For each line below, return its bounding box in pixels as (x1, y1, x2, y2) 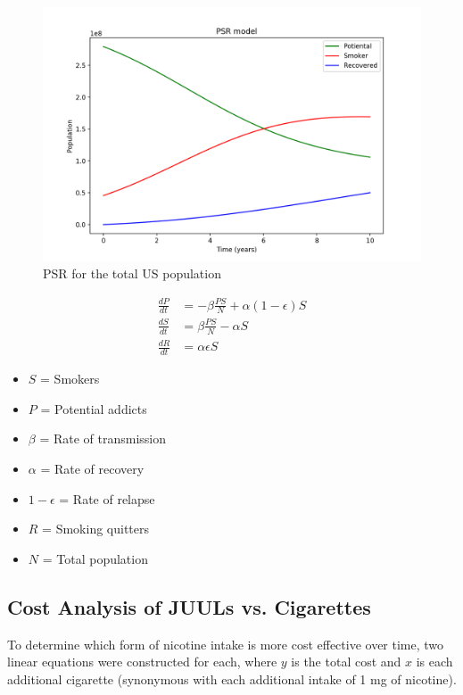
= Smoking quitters (42, 519, 150, 538)
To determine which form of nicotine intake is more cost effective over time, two (7, 634, 444, 653)
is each (416, 652, 453, 671)
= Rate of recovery (40, 459, 145, 477)
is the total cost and (291, 652, 401, 671)
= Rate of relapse (59, 489, 155, 508)
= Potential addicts (40, 399, 147, 418)
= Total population (42, 549, 148, 567)
